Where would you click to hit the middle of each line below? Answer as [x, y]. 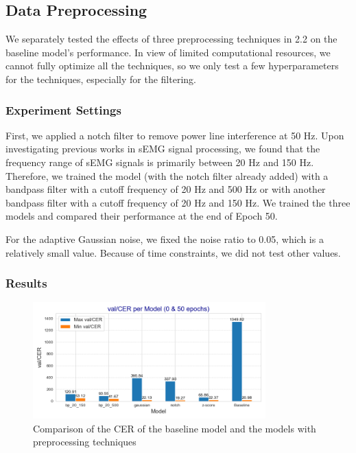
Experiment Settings [63, 109]
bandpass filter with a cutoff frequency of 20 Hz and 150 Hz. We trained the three [178, 202]
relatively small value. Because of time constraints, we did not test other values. [173, 252]
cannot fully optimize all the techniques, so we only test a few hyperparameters [172, 66]
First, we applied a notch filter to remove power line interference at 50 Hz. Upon [175, 135]
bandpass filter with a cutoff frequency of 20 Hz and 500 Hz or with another [166, 189]
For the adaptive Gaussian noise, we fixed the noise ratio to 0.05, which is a [165, 239]
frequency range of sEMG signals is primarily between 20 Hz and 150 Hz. [160, 162]
